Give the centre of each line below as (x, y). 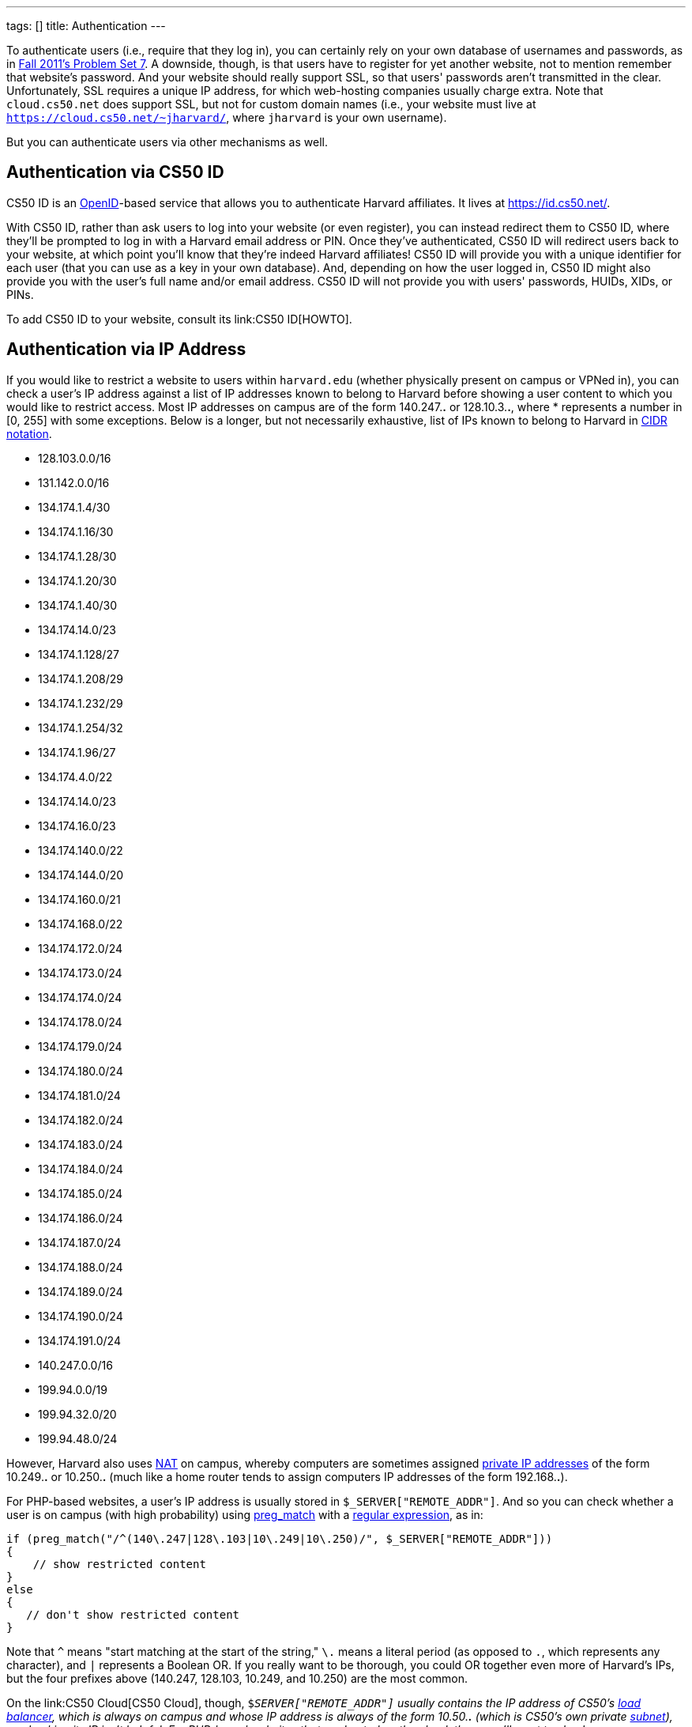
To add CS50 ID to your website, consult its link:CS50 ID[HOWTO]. (179, 319)
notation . (29, 433)
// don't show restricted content (133, 1614)
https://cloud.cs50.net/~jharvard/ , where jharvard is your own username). (227, 117)
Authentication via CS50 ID (115, 172)
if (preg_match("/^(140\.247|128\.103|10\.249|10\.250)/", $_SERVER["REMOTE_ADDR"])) (280, 1538)
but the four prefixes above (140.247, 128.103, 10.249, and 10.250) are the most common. (237, 1678)
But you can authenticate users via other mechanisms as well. (167, 142)
